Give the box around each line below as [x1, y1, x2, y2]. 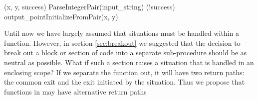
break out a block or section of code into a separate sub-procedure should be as [4, 47, 247, 58]
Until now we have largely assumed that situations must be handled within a [4, 28, 239, 38]
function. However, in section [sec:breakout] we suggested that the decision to [4, 37, 241, 48]
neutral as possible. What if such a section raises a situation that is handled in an [4, 57, 254, 67]
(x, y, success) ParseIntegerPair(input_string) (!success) [4, 1, 175, 11]
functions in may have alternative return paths [4, 86, 147, 97]
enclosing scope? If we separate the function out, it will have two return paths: [4, 67, 245, 77]
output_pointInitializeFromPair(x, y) [4, 11, 118, 21]
